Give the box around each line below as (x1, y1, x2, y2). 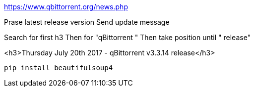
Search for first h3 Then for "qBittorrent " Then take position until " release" (4, 33, 251, 42)
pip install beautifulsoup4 (4, 64, 113, 72)
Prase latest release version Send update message (4, 18, 170, 26)
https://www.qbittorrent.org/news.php (4, 2, 128, 11)
